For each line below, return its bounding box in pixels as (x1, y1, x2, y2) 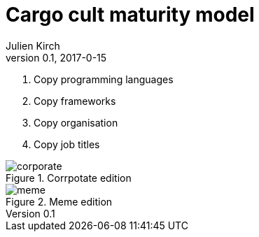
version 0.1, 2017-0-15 (6, 51, 107, 64)
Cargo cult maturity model (6, 3, 255, 27)
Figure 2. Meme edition (6, 195, 113, 208)
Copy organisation (34, 116, 118, 129)
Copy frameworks (34, 94, 116, 107)
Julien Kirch (6, 39, 60, 52)
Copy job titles (34, 138, 100, 150)
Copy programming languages (34, 73, 174, 85)
